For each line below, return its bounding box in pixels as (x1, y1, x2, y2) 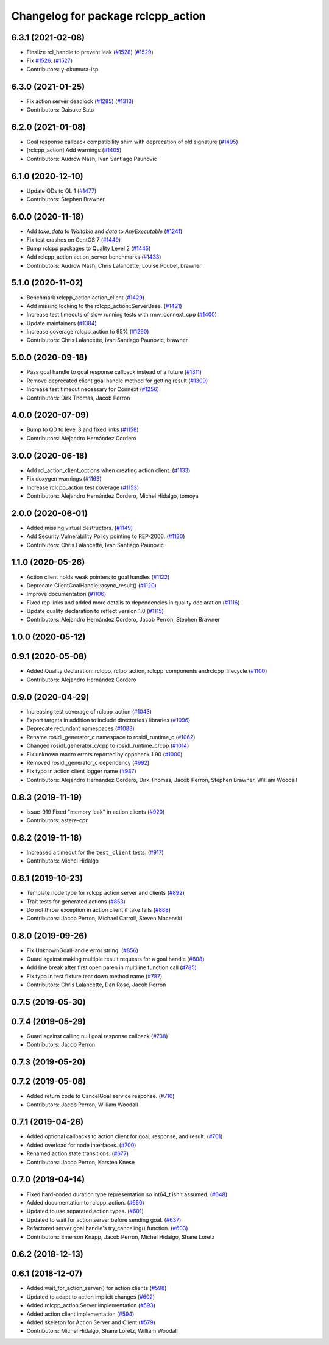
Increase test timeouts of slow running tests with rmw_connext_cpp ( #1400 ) (26, 311, 218, 318)
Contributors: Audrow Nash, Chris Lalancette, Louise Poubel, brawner (26, 262, 202, 269)
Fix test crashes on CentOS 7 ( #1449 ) (26, 236, 121, 243)
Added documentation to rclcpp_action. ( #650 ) (26, 1199, 144, 1206)
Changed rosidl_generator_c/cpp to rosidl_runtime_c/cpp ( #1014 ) (26, 742, 189, 750)
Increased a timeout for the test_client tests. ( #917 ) (26, 848, 164, 856)
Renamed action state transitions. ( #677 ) (26, 1150, 129, 1157)
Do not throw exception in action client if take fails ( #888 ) (26, 906, 171, 914)
